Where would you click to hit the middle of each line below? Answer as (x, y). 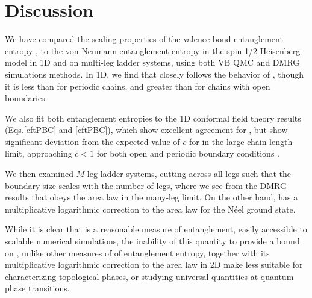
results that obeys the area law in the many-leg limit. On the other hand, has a (151, 197)
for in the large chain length (241, 141)
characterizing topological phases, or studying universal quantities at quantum (149, 276)
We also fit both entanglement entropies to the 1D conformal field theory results (153, 118)
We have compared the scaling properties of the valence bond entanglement (144, 39)
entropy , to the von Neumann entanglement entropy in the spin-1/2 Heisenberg (153, 50)
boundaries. (26, 98)
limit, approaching (39, 153)
